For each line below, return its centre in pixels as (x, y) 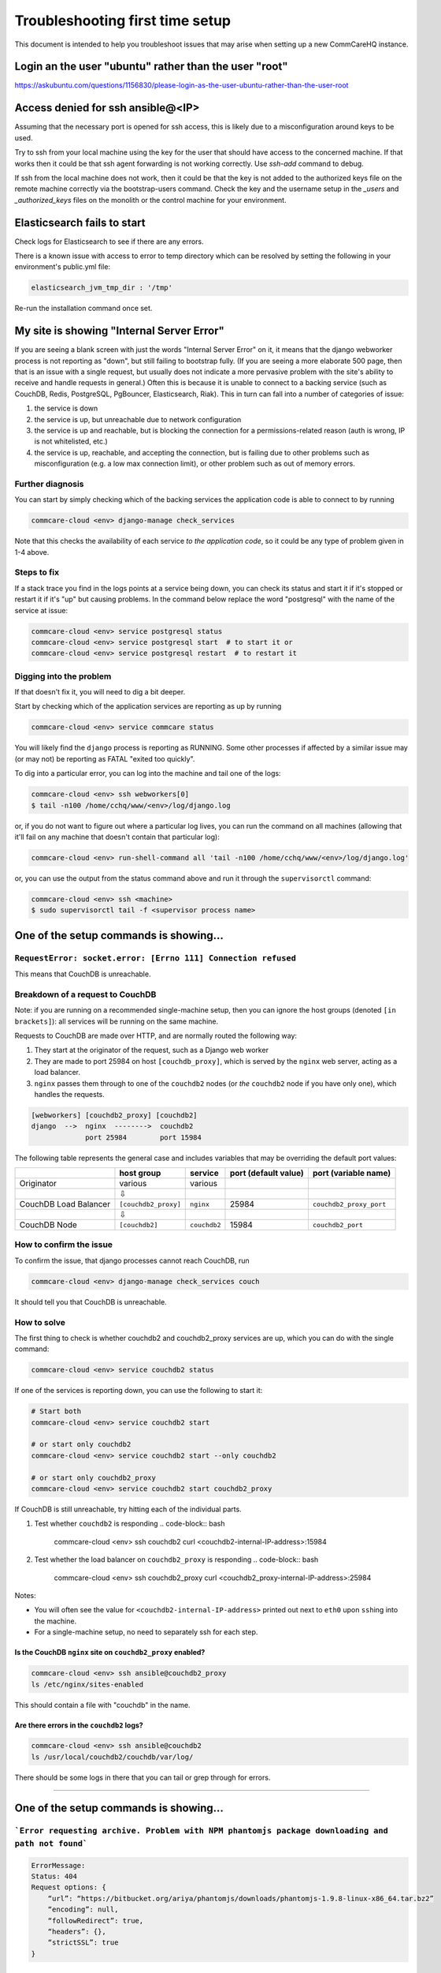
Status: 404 (54, 1876)
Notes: (25, 1595)
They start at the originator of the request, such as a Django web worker (152, 1050)
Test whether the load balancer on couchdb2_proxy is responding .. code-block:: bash (176, 1559)
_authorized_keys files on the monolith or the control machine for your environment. (150, 200)
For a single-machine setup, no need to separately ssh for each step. (146, 1632)
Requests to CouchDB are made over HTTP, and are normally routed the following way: (156, 1035)
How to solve (40, 1322)
